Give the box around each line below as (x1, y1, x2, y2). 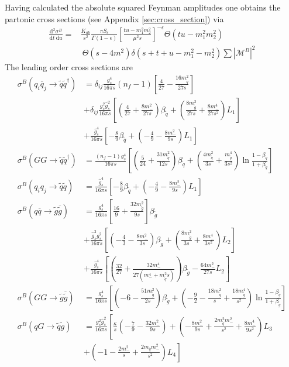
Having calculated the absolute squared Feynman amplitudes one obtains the (5, 1, 281, 13)
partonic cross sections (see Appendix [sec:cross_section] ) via (5, 12, 224, 25)
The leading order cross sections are (5, 61, 133, 73)
